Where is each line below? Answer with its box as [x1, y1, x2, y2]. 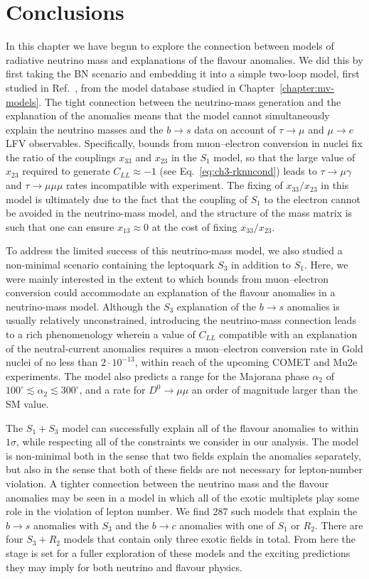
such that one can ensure [6, 219, 114, 234]
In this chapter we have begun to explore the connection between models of [6, 38, 334, 53]
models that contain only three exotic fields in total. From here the [63, 531, 355, 546]
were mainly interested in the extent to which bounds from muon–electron [6, 271, 329, 286]
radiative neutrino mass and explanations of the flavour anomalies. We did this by [6, 52, 363, 67]
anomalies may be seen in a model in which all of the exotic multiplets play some [6, 489, 360, 504]
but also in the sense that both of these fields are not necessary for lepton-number [6, 462, 363, 477]
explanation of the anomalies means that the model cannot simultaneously [6, 108, 330, 123]
